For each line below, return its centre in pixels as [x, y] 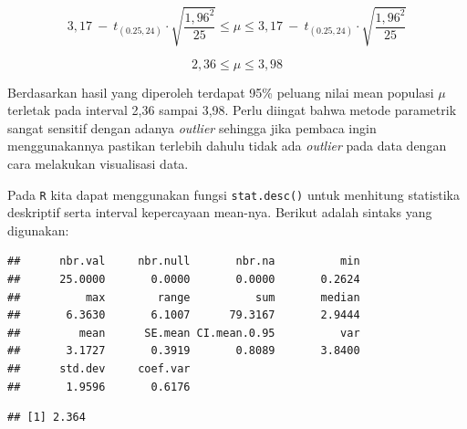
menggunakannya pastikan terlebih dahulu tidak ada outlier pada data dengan [227, 146]
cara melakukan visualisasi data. [98, 163]
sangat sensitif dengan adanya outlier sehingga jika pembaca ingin [192, 127]
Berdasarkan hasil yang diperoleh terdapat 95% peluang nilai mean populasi [221, 92]
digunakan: [38, 230]
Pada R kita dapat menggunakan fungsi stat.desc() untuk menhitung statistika [233, 194]
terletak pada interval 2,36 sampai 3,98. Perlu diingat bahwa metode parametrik [232, 110]
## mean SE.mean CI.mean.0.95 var [184, 333]
